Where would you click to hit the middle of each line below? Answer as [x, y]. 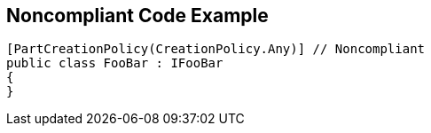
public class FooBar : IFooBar [115, 63]
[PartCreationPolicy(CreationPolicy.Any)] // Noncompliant [216, 49]
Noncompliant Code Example [137, 16]
